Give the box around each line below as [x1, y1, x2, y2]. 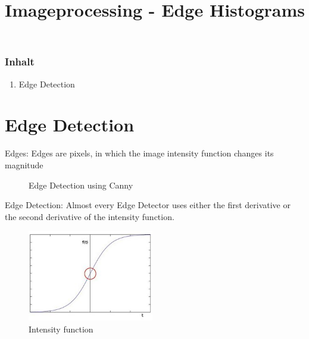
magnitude [5, 158, 43, 171]
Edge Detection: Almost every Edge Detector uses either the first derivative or [5, 199, 291, 211]
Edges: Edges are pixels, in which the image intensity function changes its [5, 147, 274, 159]
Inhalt [5, 54, 35, 69]
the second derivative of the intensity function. [5, 210, 174, 222]
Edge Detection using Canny [29, 178, 133, 191]
